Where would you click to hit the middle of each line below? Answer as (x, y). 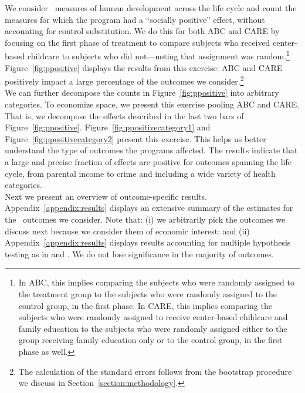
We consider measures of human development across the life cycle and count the (151, 8)
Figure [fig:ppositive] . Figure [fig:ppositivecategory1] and (108, 127)
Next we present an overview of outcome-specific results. (106, 196)
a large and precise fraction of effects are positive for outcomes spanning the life (148, 162)
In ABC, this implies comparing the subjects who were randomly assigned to (156, 282)
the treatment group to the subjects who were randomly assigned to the (148, 293)
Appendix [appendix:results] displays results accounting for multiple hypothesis (148, 242)
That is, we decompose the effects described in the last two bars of (124, 115)
